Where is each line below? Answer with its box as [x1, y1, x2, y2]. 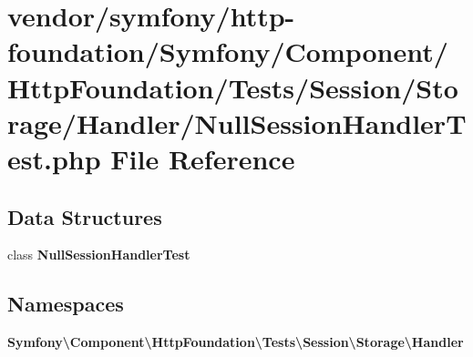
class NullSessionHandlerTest [7, 245, 190, 264]
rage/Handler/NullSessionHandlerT [7, 104, 467, 141]
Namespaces [7, 290, 124, 318]
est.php [7, 139, 101, 177]
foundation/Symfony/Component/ [7, 33, 448, 70]
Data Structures [7, 202, 162, 230]
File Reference [110, 139, 295, 177]
